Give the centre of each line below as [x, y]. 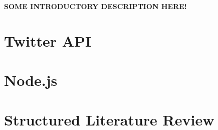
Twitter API [48, 40]
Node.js [31, 80]
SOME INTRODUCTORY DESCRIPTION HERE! [95, 6]
